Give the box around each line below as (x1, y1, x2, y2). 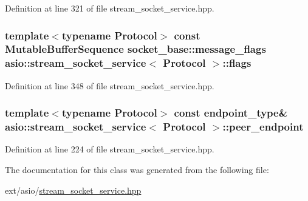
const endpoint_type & (174, 105, 288, 120)
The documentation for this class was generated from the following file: (5, 163, 269, 175)
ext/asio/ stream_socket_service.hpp (5, 183, 142, 196)
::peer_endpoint (222, 119, 304, 134)
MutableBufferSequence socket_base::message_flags (5, 41, 266, 56)
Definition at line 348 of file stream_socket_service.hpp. (5, 79, 214, 92)
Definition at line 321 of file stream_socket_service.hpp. (5, 2, 214, 14)
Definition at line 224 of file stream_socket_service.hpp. (5, 143, 214, 155)
